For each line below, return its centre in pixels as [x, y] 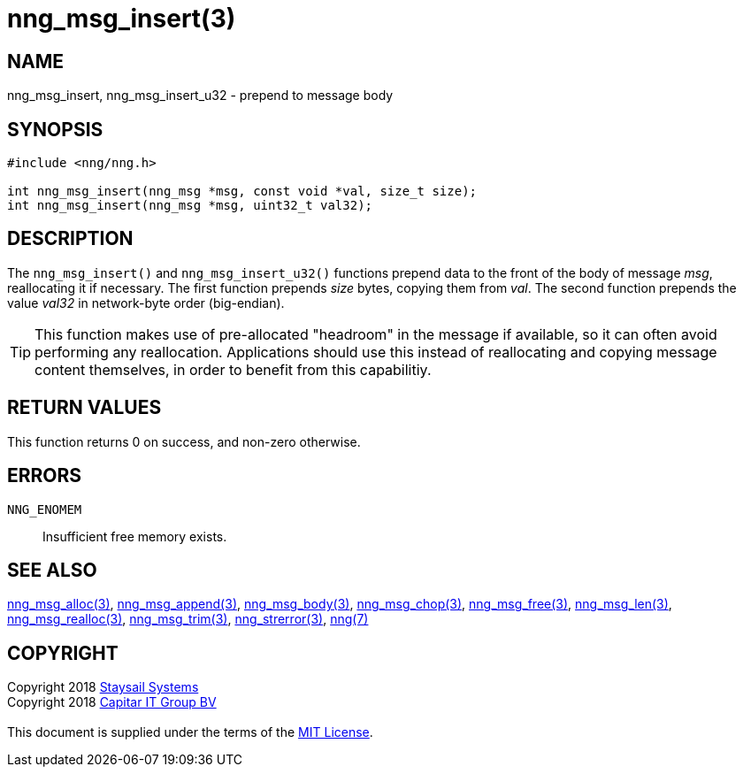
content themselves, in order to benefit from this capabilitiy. [233, 369]
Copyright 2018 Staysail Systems [103, 687]
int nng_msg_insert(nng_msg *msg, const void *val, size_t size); [242, 192]
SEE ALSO [52, 570]
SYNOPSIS [55, 129]
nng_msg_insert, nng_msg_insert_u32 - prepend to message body [200, 96]
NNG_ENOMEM [45, 509]
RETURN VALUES [84, 408]
